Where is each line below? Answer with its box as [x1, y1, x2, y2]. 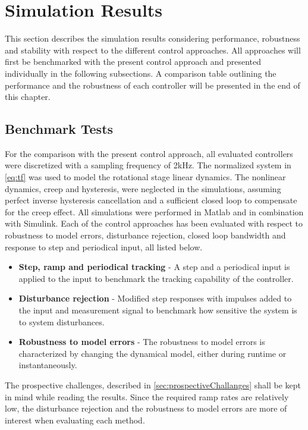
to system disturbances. [18, 315, 105, 328]
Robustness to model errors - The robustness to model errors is [18, 335, 265, 348]
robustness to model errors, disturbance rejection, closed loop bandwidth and [5, 229, 286, 241]
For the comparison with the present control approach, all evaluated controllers [5, 147, 293, 159]
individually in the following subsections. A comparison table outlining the [5, 67, 276, 79]
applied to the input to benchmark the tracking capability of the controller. [18, 272, 294, 284]
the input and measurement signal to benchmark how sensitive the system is [18, 304, 297, 316]
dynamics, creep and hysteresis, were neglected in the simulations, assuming [5, 182, 281, 194]
